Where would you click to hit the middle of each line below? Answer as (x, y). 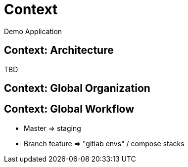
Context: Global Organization (77, 88)
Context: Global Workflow (69, 109)
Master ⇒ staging (52, 128)
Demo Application (33, 31)
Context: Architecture (59, 50)
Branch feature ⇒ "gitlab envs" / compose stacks (104, 143)
